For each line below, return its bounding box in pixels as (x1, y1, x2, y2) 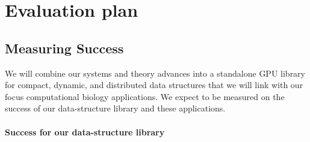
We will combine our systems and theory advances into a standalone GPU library (5, 67, 305, 79)
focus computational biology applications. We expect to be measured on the (5, 90, 285, 102)
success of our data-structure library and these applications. (5, 102, 226, 114)
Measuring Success (5, 38, 124, 57)
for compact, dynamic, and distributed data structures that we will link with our (5, 78, 303, 91)
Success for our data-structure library (5, 125, 165, 138)
